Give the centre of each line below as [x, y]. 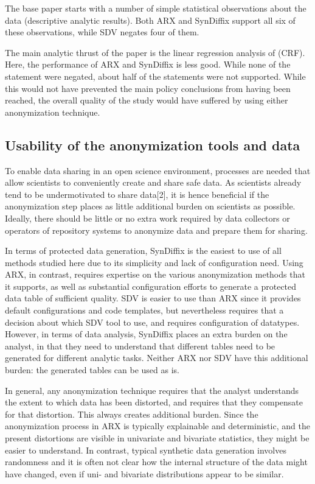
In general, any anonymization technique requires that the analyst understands [152, 390]
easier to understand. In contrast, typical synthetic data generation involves [146, 450]
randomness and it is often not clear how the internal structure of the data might [156, 462]
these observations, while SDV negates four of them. [102, 32]
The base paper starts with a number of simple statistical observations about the [156, 8]
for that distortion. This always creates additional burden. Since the [132, 414]
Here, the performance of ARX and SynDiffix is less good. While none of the [148, 64]
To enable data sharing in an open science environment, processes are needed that [158, 170]
